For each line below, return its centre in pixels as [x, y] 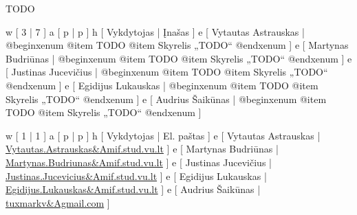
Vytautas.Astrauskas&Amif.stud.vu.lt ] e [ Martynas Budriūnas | [142, 149]
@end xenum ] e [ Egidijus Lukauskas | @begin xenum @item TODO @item [162, 85]
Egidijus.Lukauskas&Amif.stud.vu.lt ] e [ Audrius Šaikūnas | [133, 189]
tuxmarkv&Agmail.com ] [58, 202]
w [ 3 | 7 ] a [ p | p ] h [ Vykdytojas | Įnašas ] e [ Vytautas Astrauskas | [155, 31]
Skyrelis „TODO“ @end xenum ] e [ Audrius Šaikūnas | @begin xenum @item [166, 99]
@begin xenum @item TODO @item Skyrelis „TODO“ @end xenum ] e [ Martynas [177, 45]
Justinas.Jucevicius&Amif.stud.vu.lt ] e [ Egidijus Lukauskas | [136, 176]
